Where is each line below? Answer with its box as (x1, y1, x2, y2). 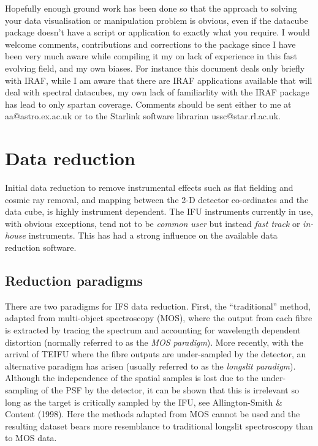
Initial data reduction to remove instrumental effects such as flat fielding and (5, 181, 293, 194)
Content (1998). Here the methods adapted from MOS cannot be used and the (5, 407, 300, 420)
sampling (5, 383, 39, 396)
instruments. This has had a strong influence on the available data (28, 229, 278, 242)
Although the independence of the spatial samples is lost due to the (5, 371, 259, 384)
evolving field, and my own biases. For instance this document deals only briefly (5, 61, 305, 74)
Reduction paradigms (5, 271, 143, 290)
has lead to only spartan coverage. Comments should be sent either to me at (5, 97, 292, 110)
